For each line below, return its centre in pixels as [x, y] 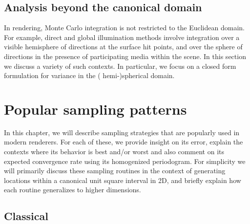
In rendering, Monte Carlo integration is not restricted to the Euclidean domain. [124, 28]
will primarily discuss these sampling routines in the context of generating [115, 171]
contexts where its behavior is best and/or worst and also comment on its [114, 152]
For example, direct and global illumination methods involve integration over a [122, 37]
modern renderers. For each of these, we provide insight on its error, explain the [124, 142]
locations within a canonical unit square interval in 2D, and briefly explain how [123, 180]
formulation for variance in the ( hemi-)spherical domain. [89, 75]
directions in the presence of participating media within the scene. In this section [125, 56]
